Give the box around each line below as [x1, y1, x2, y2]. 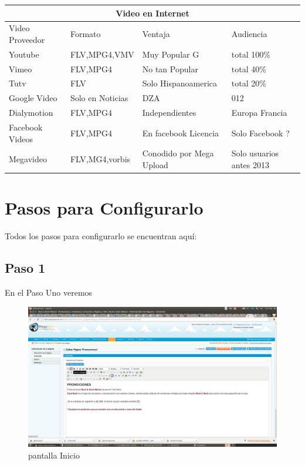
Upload [142, 159, 168, 171]
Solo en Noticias [70, 92, 128, 104]
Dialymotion [9, 106, 53, 119]
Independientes [142, 106, 196, 119]
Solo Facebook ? [231, 126, 290, 139]
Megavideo [9, 153, 47, 165]
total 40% [231, 62, 266, 75]
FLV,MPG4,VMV [70, 48, 134, 60]
